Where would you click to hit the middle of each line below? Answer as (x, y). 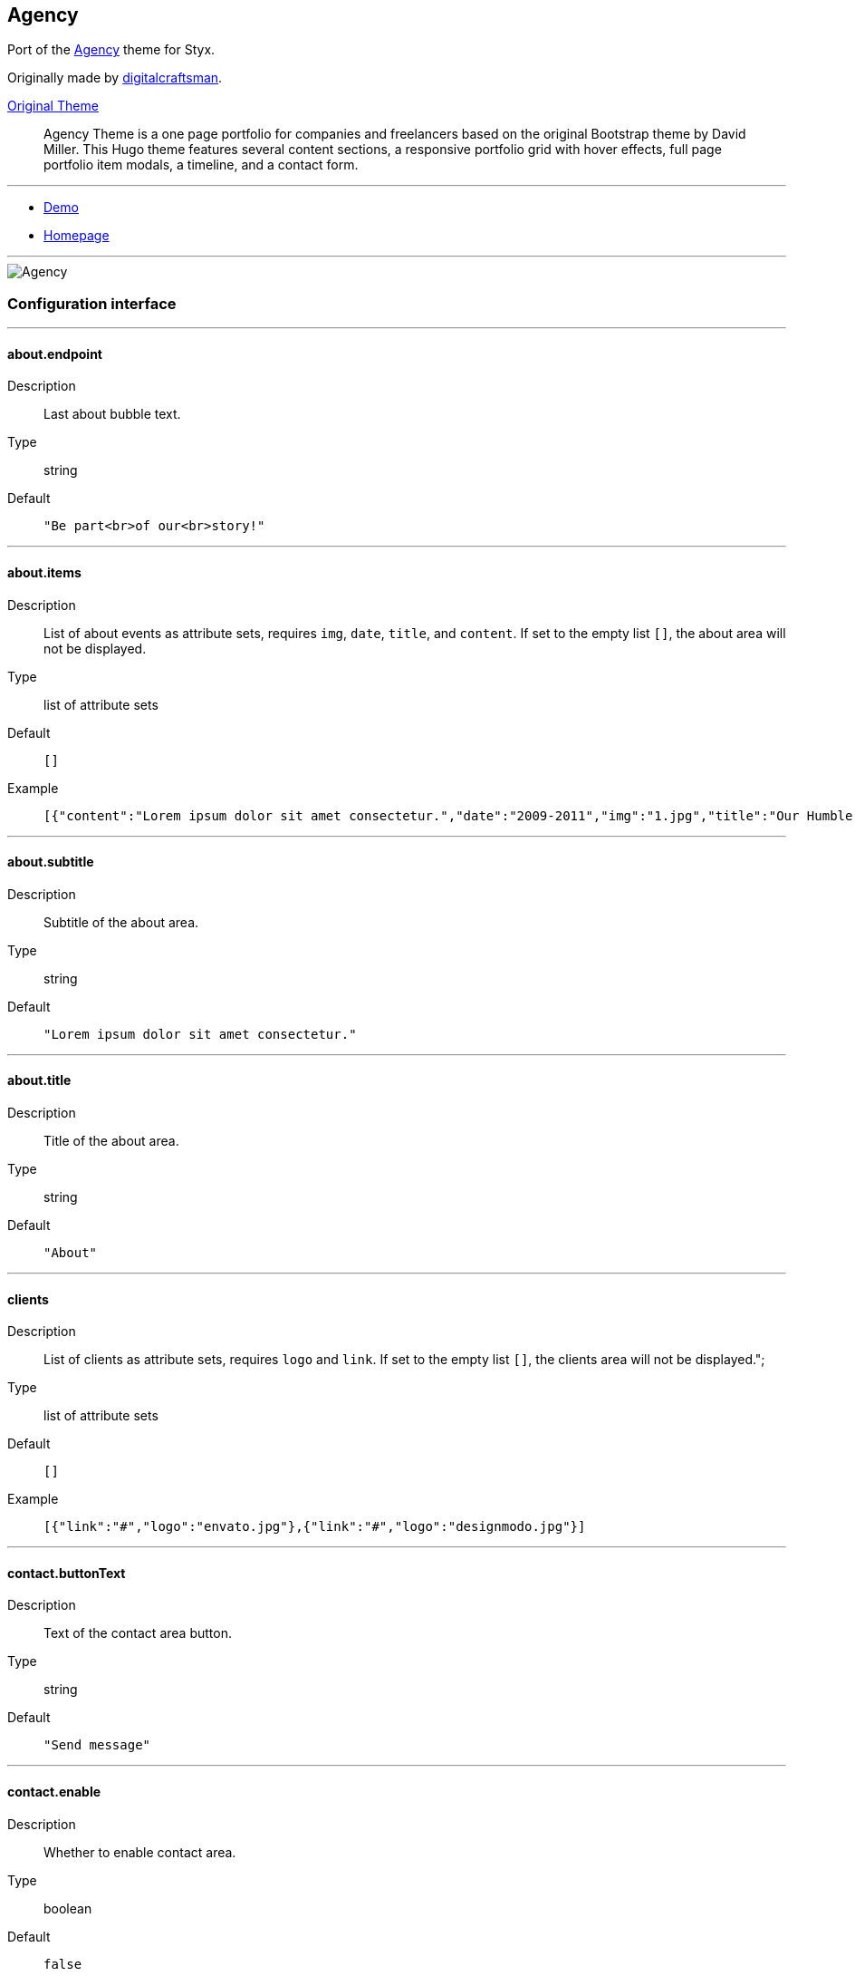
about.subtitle (51, 862)
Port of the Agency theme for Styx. (111, 50)
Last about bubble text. (112, 414)
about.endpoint (55, 354)
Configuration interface (92, 303)
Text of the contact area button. (138, 1633)
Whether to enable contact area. (140, 1852)
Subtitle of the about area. (121, 922)
